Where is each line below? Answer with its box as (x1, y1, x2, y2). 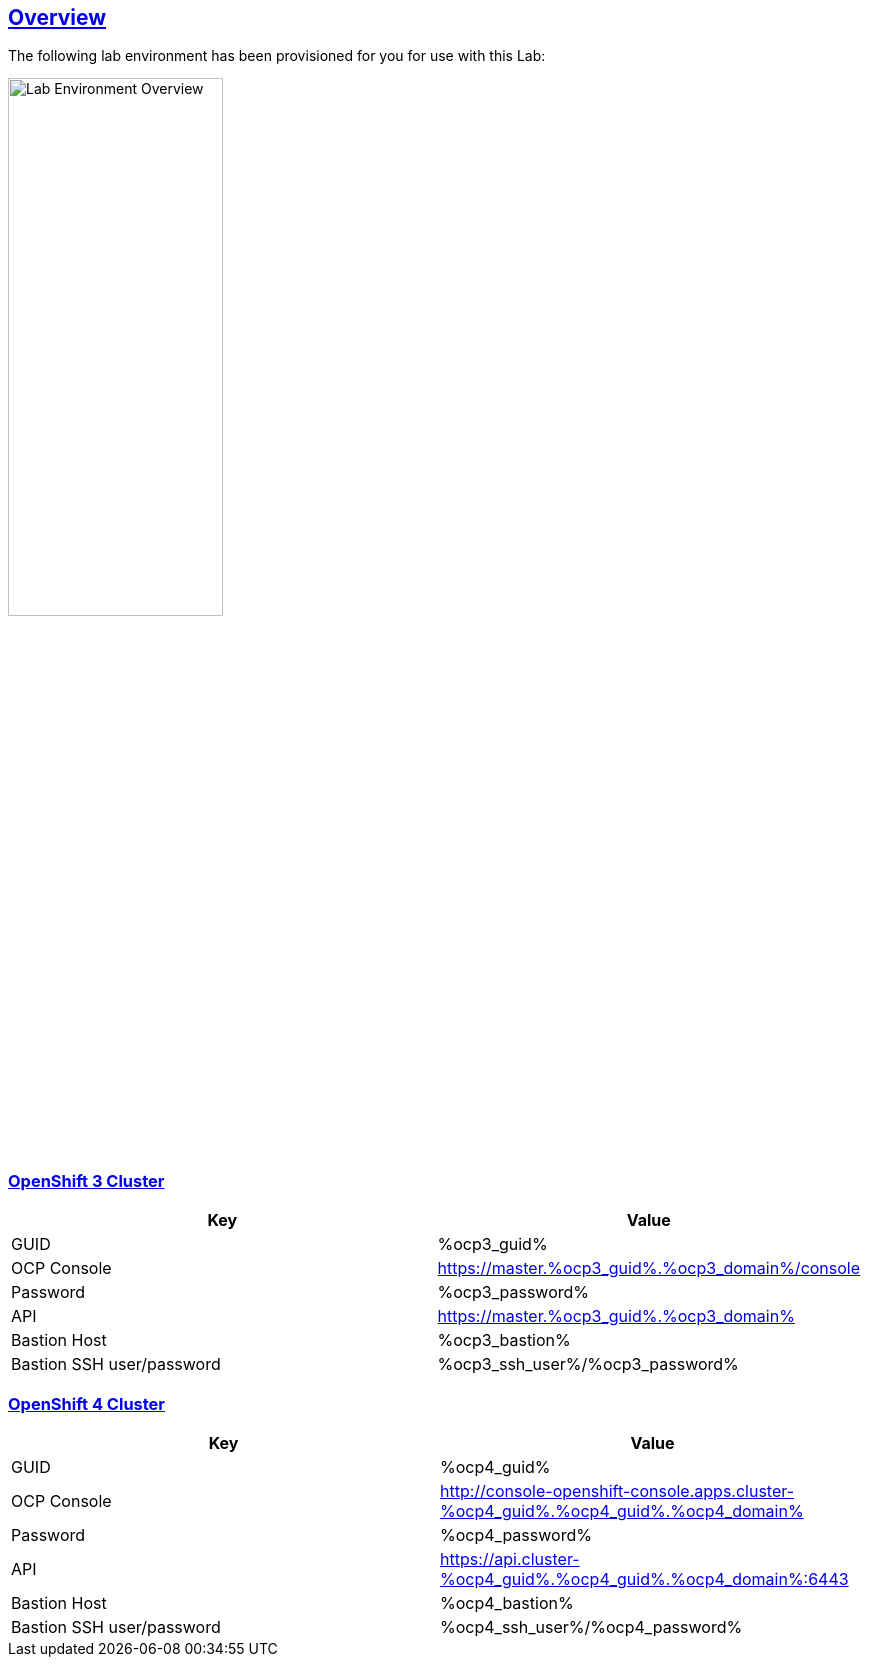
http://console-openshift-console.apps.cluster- (440, 1480, 795, 1501)
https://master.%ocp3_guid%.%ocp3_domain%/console (437, 1258, 861, 1279)
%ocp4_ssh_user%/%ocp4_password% (440, 1616, 743, 1637)
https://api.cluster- (440, 1548, 580, 1569)
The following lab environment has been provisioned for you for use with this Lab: (8, 47, 546, 65)
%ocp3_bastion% (437, 1330, 571, 1351)
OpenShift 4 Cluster (8, 1393, 165, 1414)
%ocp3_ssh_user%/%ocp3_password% (437, 1354, 739, 1375)
